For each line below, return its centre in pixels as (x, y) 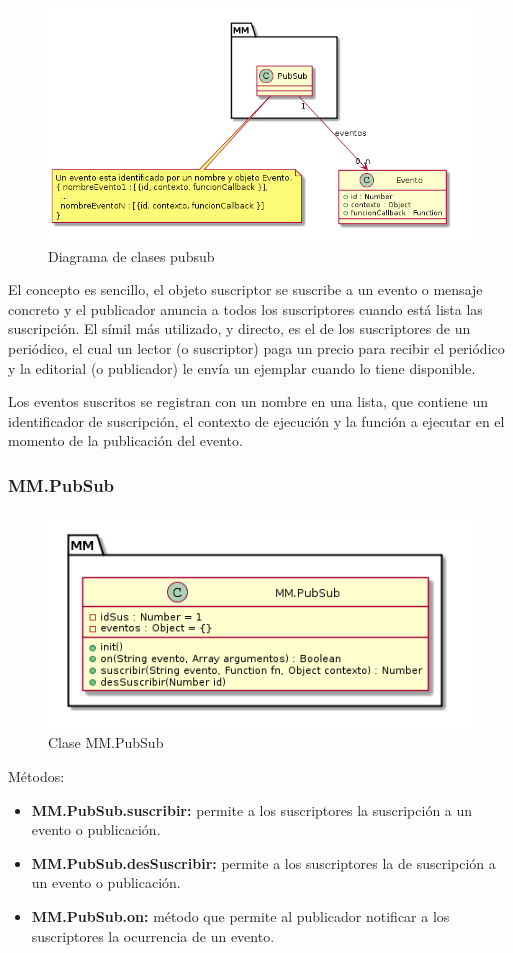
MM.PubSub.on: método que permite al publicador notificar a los (240, 915)
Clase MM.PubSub (106, 742)
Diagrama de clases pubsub (131, 255)
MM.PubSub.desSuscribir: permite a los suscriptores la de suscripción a (263, 862)
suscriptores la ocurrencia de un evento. (153, 935)
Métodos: (36, 775)
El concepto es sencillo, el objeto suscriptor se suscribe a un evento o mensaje (245, 289)
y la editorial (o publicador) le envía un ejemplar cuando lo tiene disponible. (242, 367)
